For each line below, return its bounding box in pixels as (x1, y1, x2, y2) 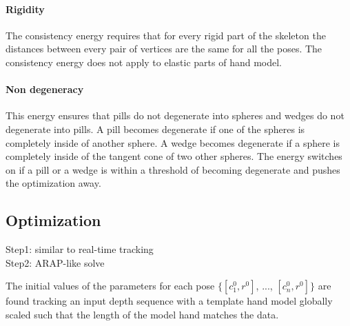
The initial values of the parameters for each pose (6, 278, 215, 293)
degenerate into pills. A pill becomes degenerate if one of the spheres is (6, 121, 305, 136)
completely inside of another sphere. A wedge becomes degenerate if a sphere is (6, 135, 340, 150)
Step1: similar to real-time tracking (6, 242, 154, 256)
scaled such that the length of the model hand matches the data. (6, 307, 279, 321)
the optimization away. (6, 176, 101, 190)
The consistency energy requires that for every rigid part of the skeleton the (6, 28, 326, 42)
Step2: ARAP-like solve (6, 255, 105, 269)
